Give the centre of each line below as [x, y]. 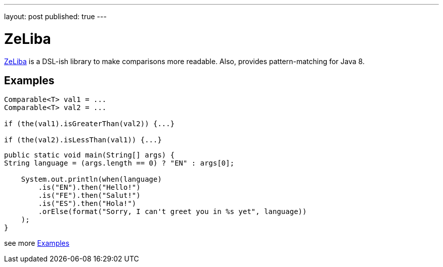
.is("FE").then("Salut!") [89, 196]
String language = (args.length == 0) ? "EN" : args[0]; [119, 163]
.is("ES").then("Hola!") [87, 204]
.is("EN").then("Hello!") [89, 188]
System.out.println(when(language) [91, 179]
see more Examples [37, 243]
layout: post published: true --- [55, 16]
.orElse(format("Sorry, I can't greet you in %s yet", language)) [172, 212]
